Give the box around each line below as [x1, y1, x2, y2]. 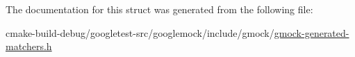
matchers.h [6, 39, 52, 54]
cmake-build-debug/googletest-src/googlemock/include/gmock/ [6, 25, 274, 40]
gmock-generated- [274, 25, 349, 40]
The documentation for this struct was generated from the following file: [6, 2, 313, 16]
